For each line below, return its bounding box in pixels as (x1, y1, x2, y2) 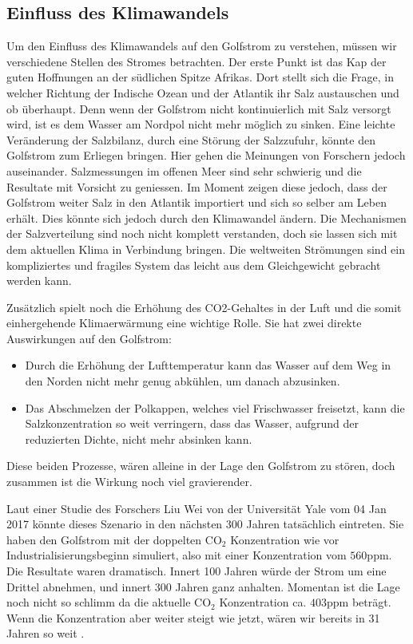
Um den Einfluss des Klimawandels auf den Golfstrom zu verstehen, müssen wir (6, 38, 397, 54)
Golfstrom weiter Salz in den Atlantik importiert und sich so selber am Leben (6, 194, 387, 211)
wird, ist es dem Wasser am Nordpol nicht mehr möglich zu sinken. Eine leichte (6, 116, 395, 132)
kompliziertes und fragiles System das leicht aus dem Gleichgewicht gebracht (6, 256, 381, 273)
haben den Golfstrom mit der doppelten (6, 531, 202, 547)
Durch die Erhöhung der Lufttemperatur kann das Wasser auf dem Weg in (25, 357, 391, 373)
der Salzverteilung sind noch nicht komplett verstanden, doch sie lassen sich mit (6, 225, 398, 242)
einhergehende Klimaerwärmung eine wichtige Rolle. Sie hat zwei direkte (6, 314, 362, 331)
